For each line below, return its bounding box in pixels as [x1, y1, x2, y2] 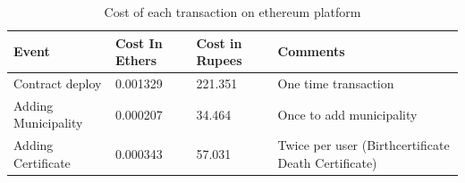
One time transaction [277, 74, 394, 93]
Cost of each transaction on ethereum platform [104, 3, 361, 21]
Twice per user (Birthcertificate [277, 136, 450, 154]
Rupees [196, 51, 242, 70]
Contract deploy [13, 74, 102, 93]
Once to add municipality [277, 104, 418, 123]
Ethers [114, 51, 157, 70]
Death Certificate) [277, 153, 377, 171]
